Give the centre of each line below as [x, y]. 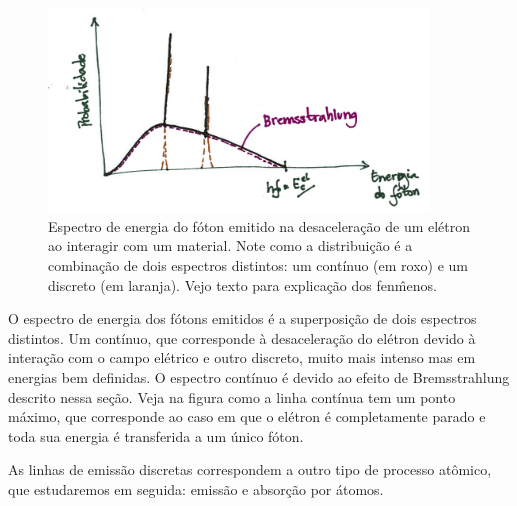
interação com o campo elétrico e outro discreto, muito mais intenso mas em [242, 357]
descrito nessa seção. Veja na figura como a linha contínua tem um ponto [232, 396]
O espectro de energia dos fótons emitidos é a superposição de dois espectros [242, 318]
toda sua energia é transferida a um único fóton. [156, 435]
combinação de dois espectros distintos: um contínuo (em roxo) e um [258, 265]
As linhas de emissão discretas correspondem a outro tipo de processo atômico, [250, 469]
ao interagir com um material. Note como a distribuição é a [230, 245]
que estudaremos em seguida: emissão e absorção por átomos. [196, 488]
